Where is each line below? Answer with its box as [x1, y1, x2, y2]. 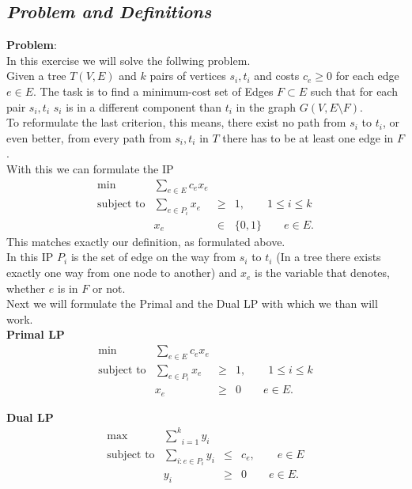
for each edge [335, 67, 399, 84]
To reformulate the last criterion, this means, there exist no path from [6, 114, 346, 131]
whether [6, 279, 46, 296]
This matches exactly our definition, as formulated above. [6, 233, 285, 249]
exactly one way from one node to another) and [6, 264, 237, 281]
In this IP [6, 248, 54, 265]
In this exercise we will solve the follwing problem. [6, 51, 251, 68]
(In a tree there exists [276, 248, 381, 265]
